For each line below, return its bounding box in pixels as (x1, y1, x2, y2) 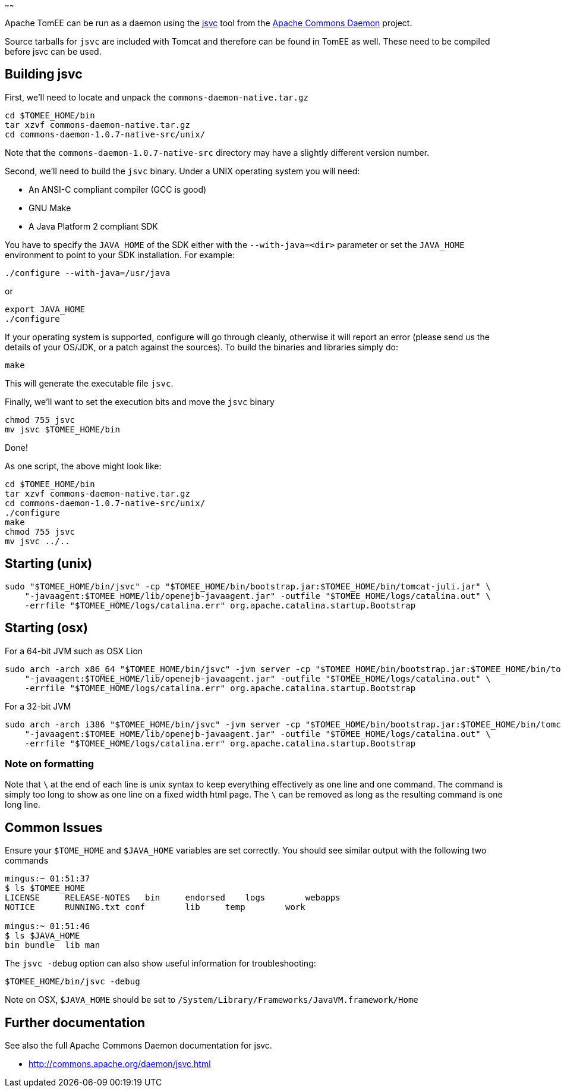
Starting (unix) (5, 556, 93, 572)
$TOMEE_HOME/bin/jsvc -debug (5, 977, 140, 987)
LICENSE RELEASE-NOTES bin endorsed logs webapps (5, 893, 341, 903)
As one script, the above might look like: (5, 460, 162, 471)
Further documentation (5, 1015, 146, 1030)
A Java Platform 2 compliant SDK (29, 221, 158, 231)
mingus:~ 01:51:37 (5, 874, 90, 884)
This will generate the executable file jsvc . (5, 378, 174, 388)
